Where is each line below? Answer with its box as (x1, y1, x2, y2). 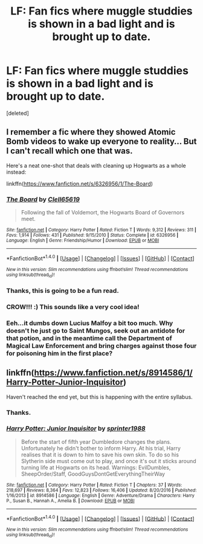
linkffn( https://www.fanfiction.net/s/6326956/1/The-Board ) (6, 180, 153, 187)
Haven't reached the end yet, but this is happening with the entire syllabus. (6, 393, 193, 400)
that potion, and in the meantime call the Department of (6, 334, 172, 342)
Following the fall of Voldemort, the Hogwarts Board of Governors (21, 209, 185, 216)
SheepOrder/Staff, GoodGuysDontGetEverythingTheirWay (21, 470, 165, 478)
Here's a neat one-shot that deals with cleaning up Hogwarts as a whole (6, 162, 186, 169)
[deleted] (6, 109, 29, 117)
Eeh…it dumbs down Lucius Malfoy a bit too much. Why (6, 319, 173, 327)
